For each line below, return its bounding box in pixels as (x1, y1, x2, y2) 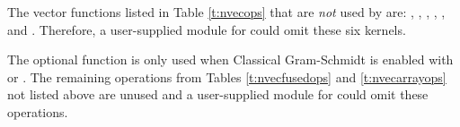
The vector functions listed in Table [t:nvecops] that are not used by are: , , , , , (7, 3, 446, 21)
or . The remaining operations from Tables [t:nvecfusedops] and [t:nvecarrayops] (7, 67, 447, 86)
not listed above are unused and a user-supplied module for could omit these (7, 85, 429, 104)
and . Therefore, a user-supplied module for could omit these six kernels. (7, 20, 406, 38)
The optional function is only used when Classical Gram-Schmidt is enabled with (7, 50, 454, 69)
